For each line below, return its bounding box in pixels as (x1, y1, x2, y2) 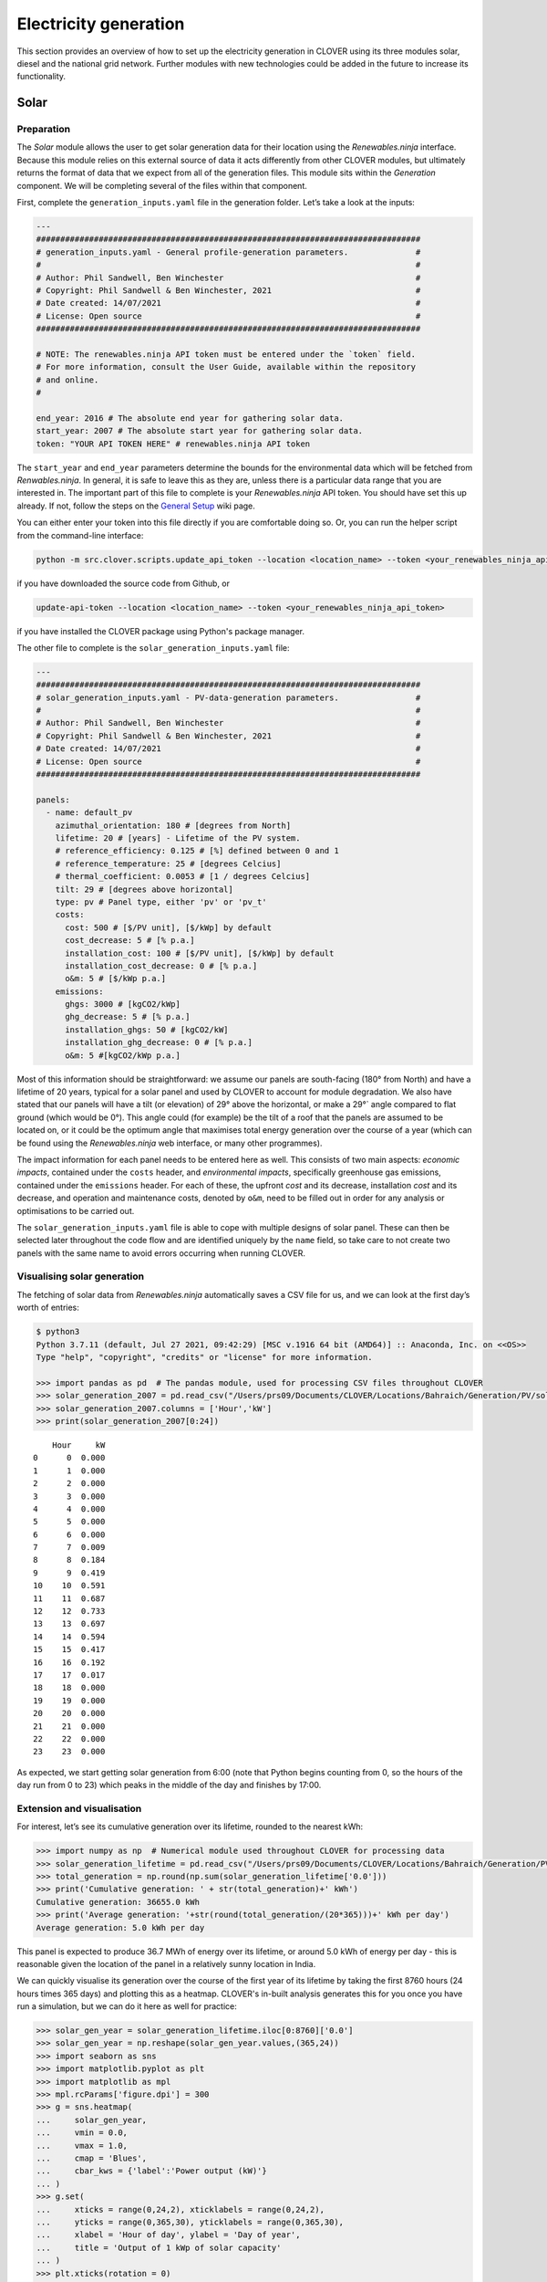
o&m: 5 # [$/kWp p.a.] (65, 973, 167, 984)
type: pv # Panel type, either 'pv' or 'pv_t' (55, 896, 268, 907)
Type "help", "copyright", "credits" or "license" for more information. (36, 1352, 373, 1362)
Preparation (16, 123, 71, 136)
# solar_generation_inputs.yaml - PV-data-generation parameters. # (36, 692, 421, 703)
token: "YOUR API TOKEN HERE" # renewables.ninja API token (36, 438, 311, 449)
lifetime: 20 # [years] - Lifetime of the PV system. (55, 833, 301, 843)
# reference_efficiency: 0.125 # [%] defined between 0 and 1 (55, 845, 339, 856)
